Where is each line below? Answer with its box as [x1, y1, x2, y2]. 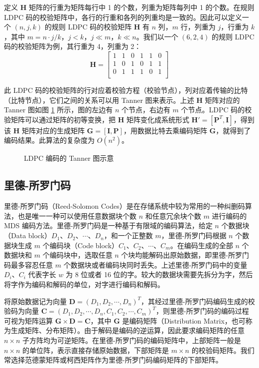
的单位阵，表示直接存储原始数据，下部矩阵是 [22, 345, 169, 355]
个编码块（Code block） [42, 240, 119, 250]
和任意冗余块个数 [145, 210, 201, 221]
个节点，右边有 [121, 104, 170, 115]
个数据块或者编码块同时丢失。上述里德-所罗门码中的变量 [63, 259, 248, 270]
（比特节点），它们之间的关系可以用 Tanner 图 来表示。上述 [4, 94, 194, 105]
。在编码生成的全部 [170, 240, 233, 250]
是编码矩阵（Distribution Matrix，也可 [122, 315, 246, 326]
